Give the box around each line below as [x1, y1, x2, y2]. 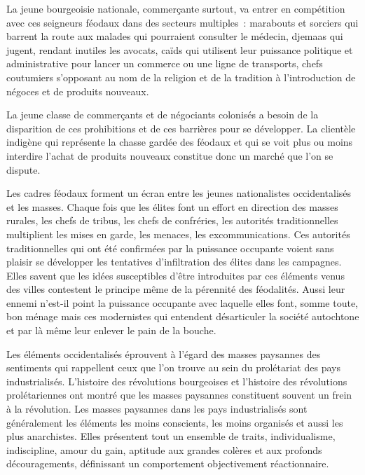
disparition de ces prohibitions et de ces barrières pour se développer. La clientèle [6, 121, 356, 135]
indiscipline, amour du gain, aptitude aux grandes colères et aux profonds [6, 442, 322, 457]
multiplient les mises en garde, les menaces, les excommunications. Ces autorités [6, 226, 350, 241]
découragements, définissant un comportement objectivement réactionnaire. [6, 456, 329, 471]
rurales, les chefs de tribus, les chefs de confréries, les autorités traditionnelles [6, 213, 338, 228]
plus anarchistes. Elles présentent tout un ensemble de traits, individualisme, [6, 429, 336, 443]
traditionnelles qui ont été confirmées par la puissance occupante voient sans [6, 240, 334, 255]
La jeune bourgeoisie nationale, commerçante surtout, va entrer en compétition [6, 1, 345, 15]
